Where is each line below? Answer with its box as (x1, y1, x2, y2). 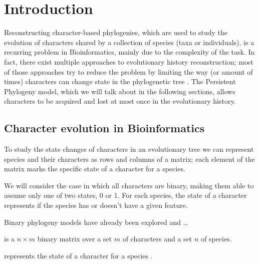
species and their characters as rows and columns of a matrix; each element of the (4, 153, 255, 164)
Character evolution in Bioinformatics (4, 120, 205, 136)
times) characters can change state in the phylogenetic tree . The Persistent (4, 76, 236, 87)
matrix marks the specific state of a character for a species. (4, 163, 185, 174)
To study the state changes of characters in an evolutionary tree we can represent (4, 144, 254, 154)
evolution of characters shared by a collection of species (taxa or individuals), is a (4, 37, 254, 47)
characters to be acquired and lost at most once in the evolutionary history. (4, 96, 236, 106)
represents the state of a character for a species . (4, 250, 153, 260)
